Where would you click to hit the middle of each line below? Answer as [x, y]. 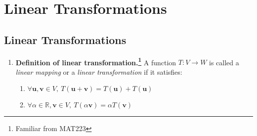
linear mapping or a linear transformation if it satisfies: [99, 71]
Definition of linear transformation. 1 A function [96, 61]
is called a [224, 62]
